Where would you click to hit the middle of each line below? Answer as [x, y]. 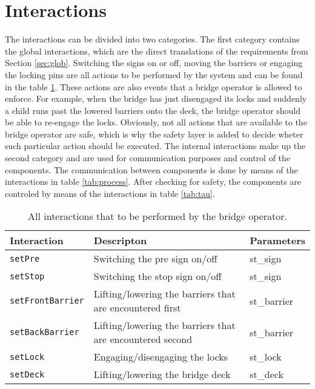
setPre [25, 258]
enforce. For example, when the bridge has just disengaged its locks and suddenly [156, 98]
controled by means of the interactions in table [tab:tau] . [110, 193]
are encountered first [137, 308]
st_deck [267, 374]
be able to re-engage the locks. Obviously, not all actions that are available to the [156, 122]
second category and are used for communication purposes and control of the [148, 158]
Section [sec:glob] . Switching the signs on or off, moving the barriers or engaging [154, 63]
